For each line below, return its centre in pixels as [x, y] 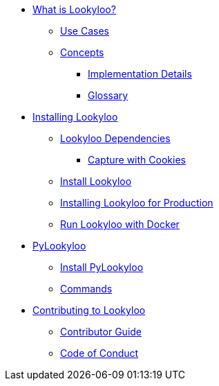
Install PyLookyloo [102, 267]
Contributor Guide [101, 332]
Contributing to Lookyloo [89, 310]
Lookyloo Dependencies [115, 138]
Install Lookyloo [96, 181]
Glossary [108, 95]
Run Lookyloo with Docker [120, 224]
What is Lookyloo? [74, 9]
